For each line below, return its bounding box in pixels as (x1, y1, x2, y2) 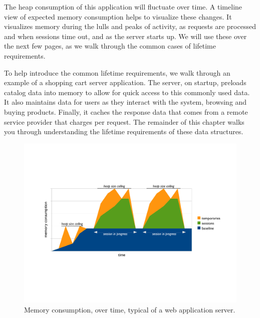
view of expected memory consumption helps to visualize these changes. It (4, 11, 232, 22)
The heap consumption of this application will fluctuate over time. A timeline (4, 2, 242, 12)
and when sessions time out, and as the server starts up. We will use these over (4, 31, 247, 41)
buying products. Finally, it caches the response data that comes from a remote (4, 106, 248, 117)
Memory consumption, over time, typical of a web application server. (24, 304, 235, 314)
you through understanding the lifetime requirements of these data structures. (4, 126, 243, 137)
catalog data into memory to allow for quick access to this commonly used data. (4, 87, 250, 97)
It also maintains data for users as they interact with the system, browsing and (4, 97, 247, 107)
